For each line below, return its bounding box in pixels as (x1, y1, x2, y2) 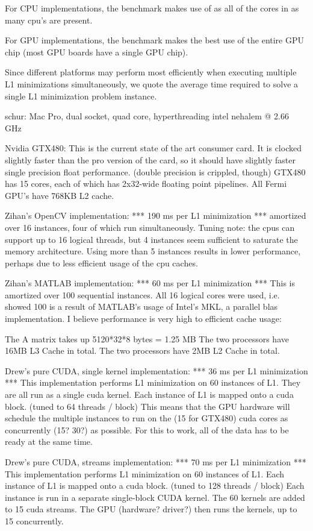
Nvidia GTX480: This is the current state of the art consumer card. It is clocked (5, 142, 302, 154)
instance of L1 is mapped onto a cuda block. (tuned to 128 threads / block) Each (5, 479, 305, 492)
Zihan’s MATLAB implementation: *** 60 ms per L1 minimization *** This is (5, 277, 295, 289)
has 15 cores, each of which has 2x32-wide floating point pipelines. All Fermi (5, 177, 287, 190)
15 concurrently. (5, 514, 64, 527)
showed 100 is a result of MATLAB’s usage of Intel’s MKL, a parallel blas (5, 300, 278, 313)
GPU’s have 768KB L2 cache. (5, 189, 114, 201)
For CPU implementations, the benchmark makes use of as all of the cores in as (5, 2, 299, 14)
